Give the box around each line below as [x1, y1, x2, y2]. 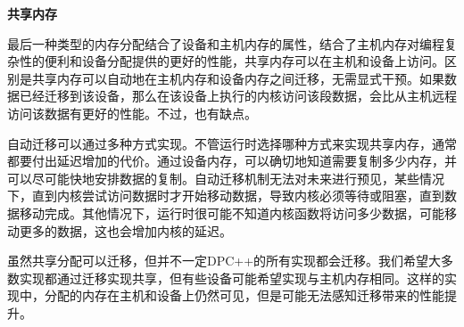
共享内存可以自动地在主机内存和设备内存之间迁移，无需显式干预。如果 [31, 69, 444, 87]
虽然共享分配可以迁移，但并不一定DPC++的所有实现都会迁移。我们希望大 [7, 251, 442, 270]
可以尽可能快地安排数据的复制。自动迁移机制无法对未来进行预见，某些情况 [7, 168, 444, 187]
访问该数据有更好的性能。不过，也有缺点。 [7, 103, 257, 122]
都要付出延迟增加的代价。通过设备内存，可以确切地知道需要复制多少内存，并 [7, 151, 457, 170]
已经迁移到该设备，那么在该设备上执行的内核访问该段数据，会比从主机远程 [19, 86, 457, 105]
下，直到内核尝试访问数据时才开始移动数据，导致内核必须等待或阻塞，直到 [7, 186, 444, 205]
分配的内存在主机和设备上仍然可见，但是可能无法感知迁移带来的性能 [44, 286, 444, 305]
